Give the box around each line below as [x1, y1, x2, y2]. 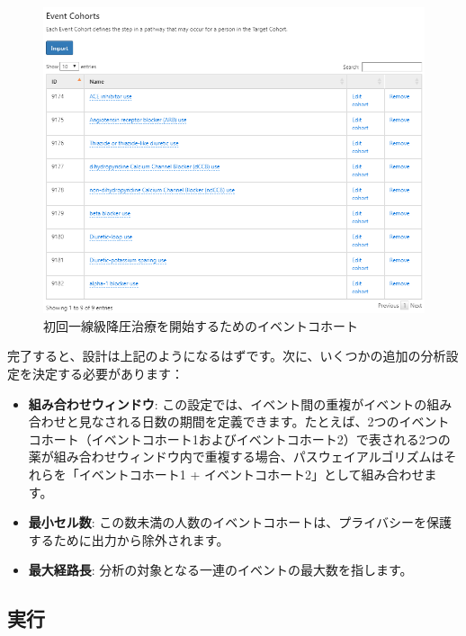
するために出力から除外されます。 [28, 530, 229, 549]
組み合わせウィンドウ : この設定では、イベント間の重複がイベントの [28, 394, 427, 413]
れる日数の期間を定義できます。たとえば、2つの [116, 412, 399, 431]
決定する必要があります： [31, 364, 184, 383]
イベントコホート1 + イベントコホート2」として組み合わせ [78, 464, 425, 483]
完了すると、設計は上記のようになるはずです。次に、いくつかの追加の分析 [7, 346, 446, 365]
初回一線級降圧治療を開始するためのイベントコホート [43, 316, 358, 335]
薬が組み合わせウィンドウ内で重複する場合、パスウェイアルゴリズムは [28, 447, 444, 466]
